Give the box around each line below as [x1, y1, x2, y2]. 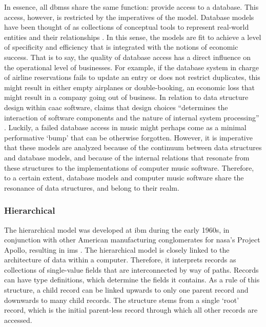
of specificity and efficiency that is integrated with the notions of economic [4, 42, 238, 52]
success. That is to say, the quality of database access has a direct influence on [4, 51, 251, 62]
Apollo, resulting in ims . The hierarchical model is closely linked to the [4, 244, 230, 255]
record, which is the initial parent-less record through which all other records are [4, 304, 258, 315]
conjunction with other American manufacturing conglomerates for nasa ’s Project [4, 234, 260, 245]
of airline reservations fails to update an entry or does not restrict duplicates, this [4, 72, 260, 83]
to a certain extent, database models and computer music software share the [4, 172, 244, 183]
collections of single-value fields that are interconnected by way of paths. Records [4, 264, 259, 275]
